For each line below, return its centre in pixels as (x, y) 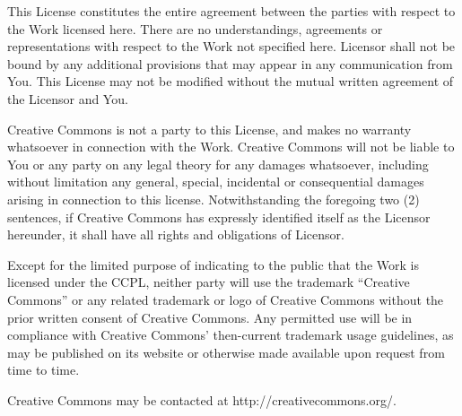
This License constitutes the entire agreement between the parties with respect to (231, 11)
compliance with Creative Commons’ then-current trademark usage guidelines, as (231, 335)
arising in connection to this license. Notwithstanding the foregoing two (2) (214, 199)
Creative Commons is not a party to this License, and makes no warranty (209, 129)
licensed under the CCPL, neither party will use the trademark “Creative (209, 282)
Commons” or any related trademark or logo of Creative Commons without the (226, 299)
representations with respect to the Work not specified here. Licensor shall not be (231, 46)
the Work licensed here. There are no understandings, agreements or (195, 28)
